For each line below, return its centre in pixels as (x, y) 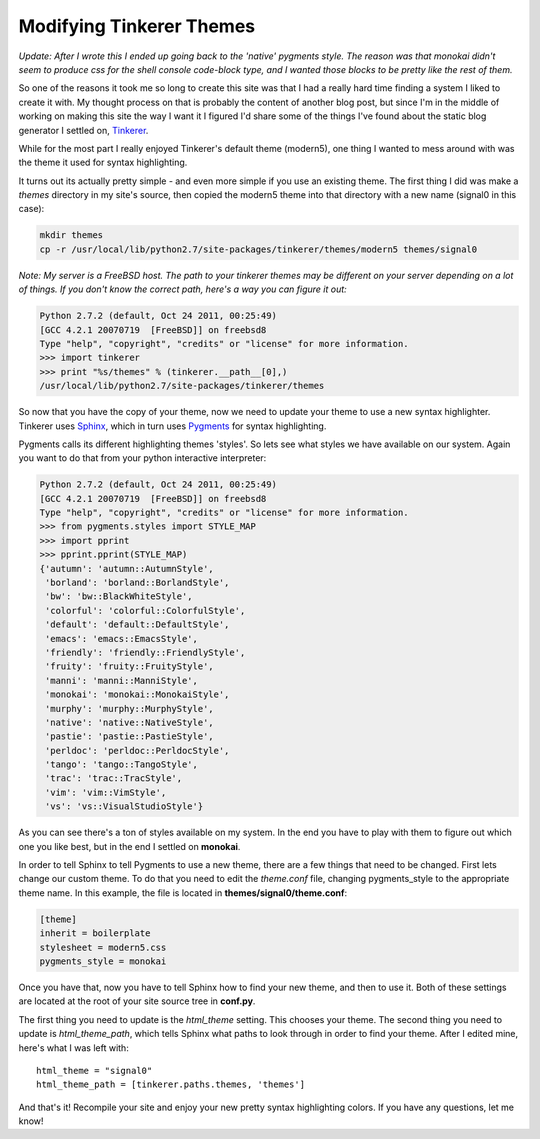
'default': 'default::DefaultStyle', (137, 624)
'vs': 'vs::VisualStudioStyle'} (124, 806)
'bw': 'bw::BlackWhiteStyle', (119, 596)
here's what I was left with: (73, 1047)
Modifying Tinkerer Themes (136, 26)
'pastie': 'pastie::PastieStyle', (129, 736)
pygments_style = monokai (103, 961)
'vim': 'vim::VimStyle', (106, 792)
